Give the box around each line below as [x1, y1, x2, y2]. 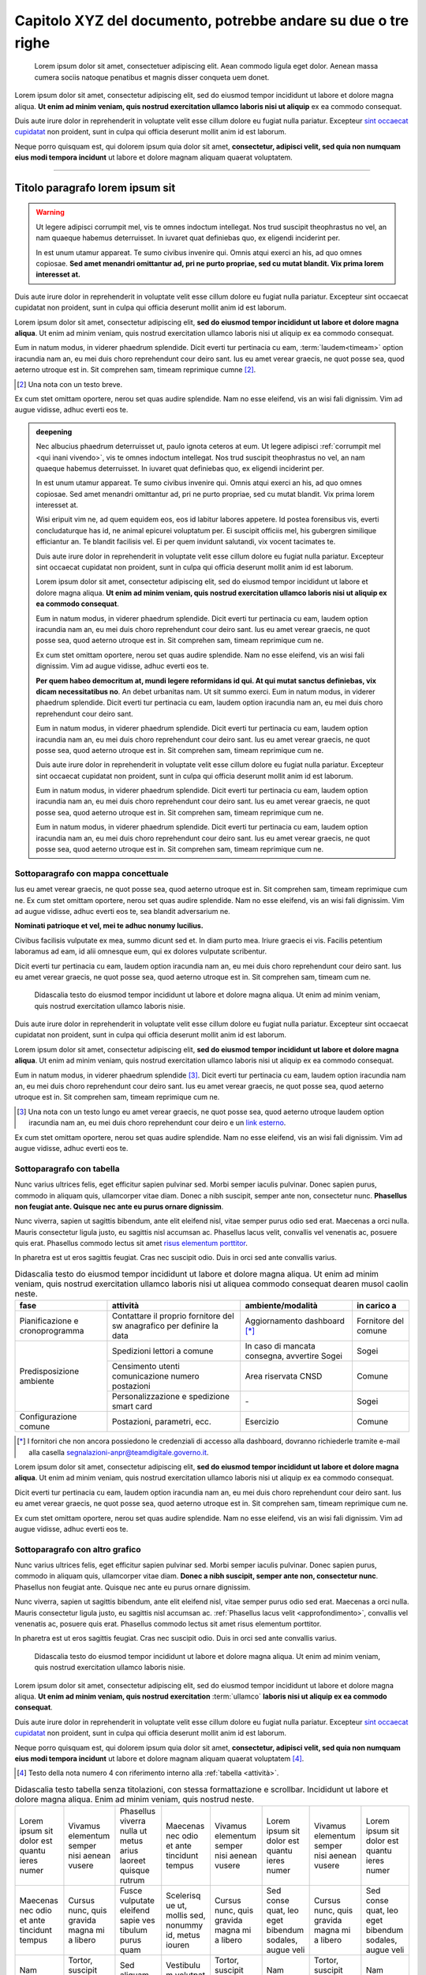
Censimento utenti [111, 1361, 181, 1372]
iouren [166, 1939, 189, 1951]
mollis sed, [166, 1910, 206, 1921]
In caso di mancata [245, 1341, 316, 1352]
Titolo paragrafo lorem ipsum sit [14, 181, 176, 194]
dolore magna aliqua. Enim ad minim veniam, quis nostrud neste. [14, 1793, 255, 1804]
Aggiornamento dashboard [245, 1315, 345, 1326]
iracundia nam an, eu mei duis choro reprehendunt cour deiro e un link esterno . [28, 1118, 286, 1127]
